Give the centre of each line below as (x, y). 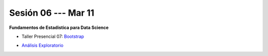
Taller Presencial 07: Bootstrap (53, 36)
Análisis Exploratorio (43, 45)
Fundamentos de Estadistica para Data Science (59, 28)
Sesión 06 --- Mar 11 (52, 13)
